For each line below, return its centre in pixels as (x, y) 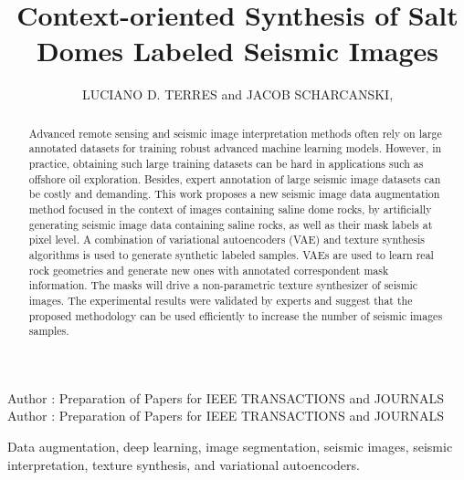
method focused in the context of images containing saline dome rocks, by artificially (230, 209)
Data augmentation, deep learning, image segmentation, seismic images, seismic (230, 447)
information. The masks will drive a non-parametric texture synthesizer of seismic (223, 285)
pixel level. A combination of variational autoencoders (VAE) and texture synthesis (227, 240)
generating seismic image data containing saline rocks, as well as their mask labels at (231, 224)
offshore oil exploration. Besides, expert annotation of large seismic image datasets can (235, 178)
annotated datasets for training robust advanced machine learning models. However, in (235, 148)
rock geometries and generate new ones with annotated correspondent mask (209, 270)
